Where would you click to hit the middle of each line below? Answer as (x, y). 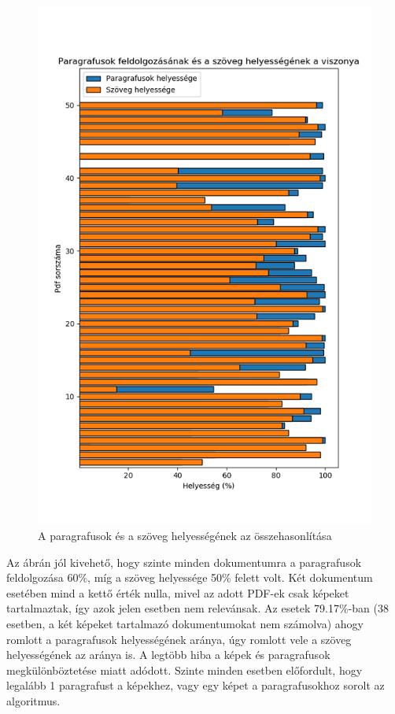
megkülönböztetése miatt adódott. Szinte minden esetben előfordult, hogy (185, 670)
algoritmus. (33, 700)
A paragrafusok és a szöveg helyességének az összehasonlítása (185, 535)
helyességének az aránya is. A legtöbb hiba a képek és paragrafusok (168, 655)
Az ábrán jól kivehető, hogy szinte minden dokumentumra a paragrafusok (184, 562)
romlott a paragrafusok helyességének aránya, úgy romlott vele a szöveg (179, 639)
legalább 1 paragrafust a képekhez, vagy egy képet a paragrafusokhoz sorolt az (196, 685)
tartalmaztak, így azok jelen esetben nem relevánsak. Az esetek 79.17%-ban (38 (197, 608)
